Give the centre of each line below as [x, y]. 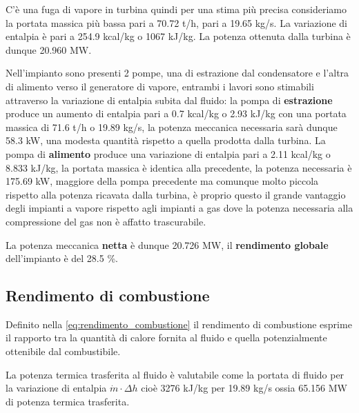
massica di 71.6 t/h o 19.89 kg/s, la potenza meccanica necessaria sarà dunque [172, 127]
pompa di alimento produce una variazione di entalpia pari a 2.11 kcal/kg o [168, 153]
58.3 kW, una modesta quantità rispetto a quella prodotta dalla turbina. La [166, 140]
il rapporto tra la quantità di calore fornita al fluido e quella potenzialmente [166, 338]
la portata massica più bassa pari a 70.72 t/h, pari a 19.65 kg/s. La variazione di [177, 22]
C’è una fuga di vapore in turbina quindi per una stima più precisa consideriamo [176, 9]
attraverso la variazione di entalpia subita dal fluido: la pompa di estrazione [169, 100]
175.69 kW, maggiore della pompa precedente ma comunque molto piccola [162, 181]
